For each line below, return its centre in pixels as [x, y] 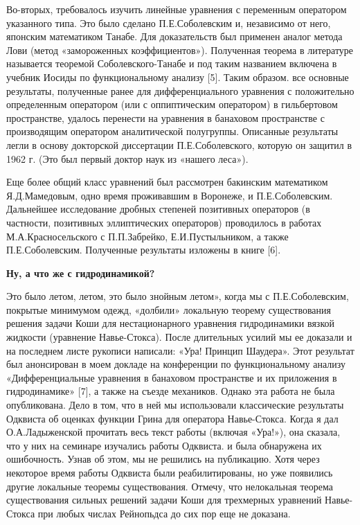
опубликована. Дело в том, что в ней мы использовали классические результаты [175, 405]
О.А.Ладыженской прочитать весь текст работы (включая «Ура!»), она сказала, [173, 432]
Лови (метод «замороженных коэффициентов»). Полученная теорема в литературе [180, 50]
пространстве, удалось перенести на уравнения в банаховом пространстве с [165, 117]
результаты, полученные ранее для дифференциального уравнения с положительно [180, 90]
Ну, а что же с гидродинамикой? [81, 273]
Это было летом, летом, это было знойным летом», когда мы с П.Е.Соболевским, [178, 296]
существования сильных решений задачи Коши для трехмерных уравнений [164, 500]
